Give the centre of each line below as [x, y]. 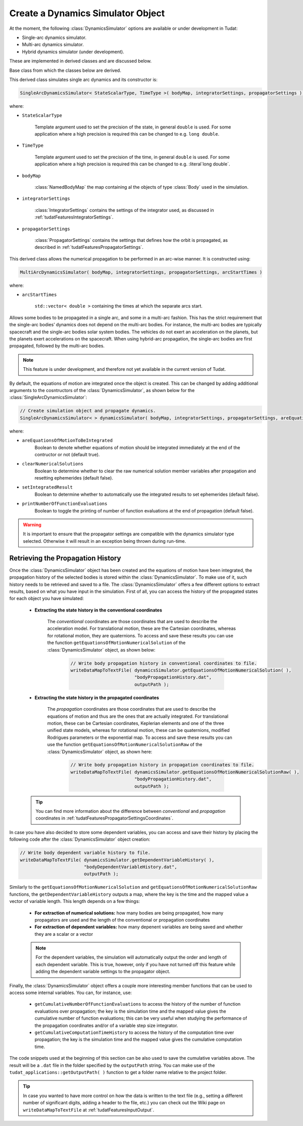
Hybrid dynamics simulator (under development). [73, 52]
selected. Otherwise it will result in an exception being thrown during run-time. [105, 541]
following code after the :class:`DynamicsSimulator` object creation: [80, 839]
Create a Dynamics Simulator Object [87, 13]
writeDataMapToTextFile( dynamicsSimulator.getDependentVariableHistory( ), [117, 860]
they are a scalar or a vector [64, 934]
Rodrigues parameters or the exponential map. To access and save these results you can [140, 737]
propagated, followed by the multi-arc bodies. [57, 346]
